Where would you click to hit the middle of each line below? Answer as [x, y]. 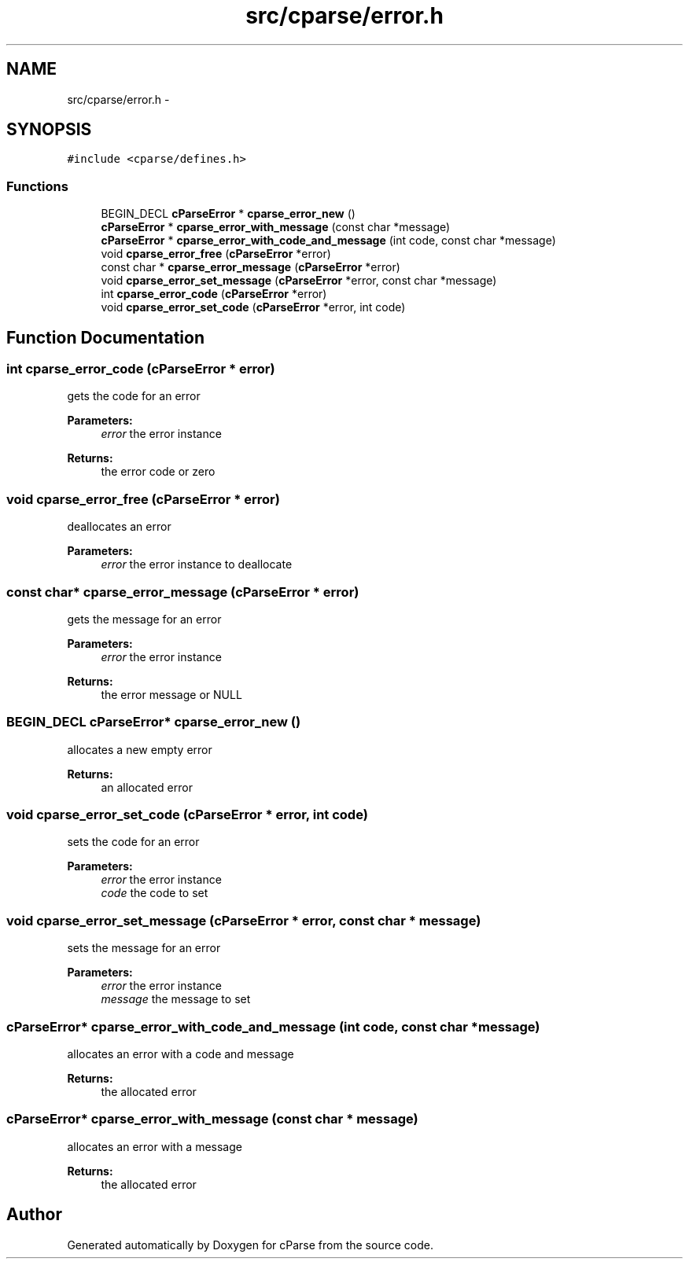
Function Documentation [105, 337]
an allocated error [147, 787]
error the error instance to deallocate [197, 564]
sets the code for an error [133, 842]
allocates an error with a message [155, 1146]
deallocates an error [119, 527]
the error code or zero [158, 472]
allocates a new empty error [140, 749]
